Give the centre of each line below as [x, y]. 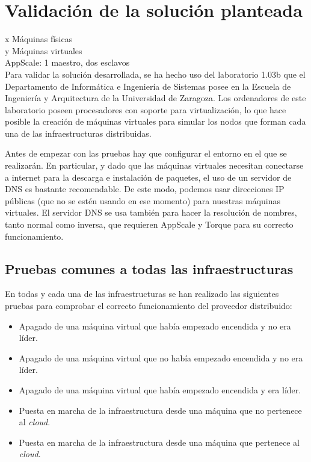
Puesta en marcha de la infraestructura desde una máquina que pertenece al [159, 442]
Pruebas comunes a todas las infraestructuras [149, 268]
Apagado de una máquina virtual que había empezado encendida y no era [155, 326]
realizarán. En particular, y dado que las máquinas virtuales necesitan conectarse [154, 165]
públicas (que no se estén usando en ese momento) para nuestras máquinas [143, 200]
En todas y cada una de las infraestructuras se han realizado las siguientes [142, 294]
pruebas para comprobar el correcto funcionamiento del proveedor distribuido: [149, 306]
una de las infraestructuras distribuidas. [78, 133]
